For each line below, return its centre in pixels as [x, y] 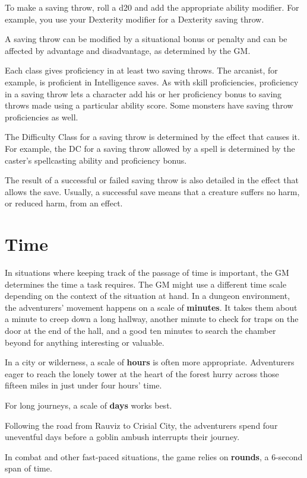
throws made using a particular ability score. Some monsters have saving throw [149, 105]
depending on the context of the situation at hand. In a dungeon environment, [148, 296]
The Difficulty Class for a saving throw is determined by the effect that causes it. [152, 137]
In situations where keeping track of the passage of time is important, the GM [147, 273]
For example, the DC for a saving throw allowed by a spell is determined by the [150, 148]
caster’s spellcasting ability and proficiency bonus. [96, 160]
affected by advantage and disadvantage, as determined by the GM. [128, 50]
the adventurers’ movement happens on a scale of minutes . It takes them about [151, 307]
